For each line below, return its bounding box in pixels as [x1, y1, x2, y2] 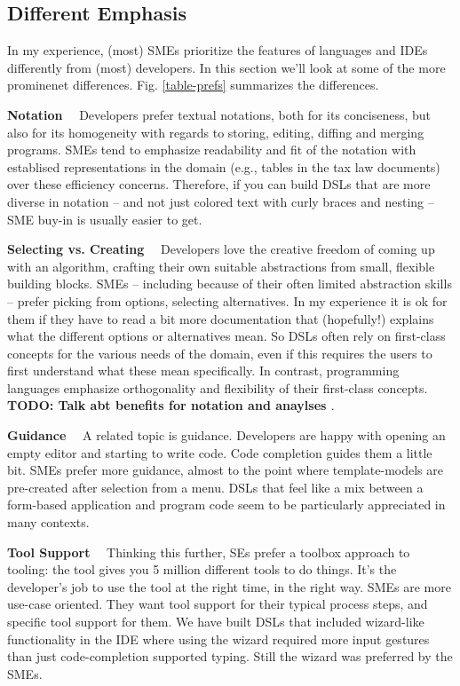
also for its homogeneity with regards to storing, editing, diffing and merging [7, 122, 424, 141]
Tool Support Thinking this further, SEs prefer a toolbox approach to [7, 542, 410, 561]
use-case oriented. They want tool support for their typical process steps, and [7, 595, 428, 613]
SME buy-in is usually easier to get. [7, 209, 202, 228]
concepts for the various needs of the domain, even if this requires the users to [7, 343, 432, 362]
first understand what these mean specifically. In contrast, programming [7, 361, 400, 380]
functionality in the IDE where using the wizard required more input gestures [7, 629, 430, 648]
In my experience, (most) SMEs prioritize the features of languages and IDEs [7, 41, 428, 59]
